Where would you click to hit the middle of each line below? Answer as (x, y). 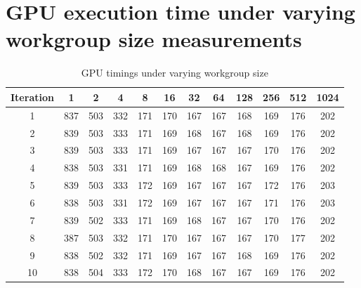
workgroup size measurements (154, 39)
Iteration (32, 97)
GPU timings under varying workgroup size (175, 73)
